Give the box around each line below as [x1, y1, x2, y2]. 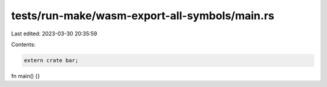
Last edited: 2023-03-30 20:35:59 [11, 30, 97, 37]
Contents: [11, 41, 36, 48]
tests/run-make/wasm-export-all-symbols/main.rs [11, 9, 275, 22]
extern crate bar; [24, 57, 79, 64]
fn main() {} [11, 72, 41, 79]
